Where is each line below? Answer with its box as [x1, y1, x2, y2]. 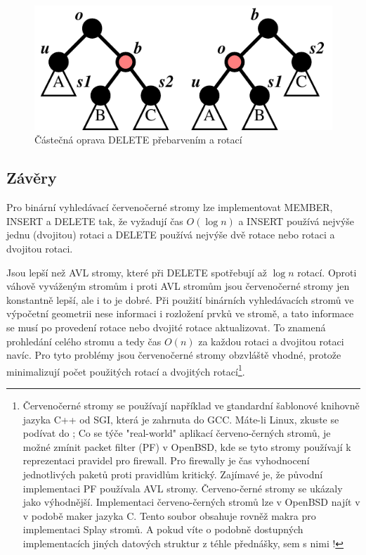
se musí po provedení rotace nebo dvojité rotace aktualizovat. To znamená [6, 320, 326, 334]
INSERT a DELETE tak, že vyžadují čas [6, 213, 183, 228]
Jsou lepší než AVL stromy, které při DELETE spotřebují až [6, 264, 267, 279]
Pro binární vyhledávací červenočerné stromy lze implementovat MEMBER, [6, 200, 333, 215]
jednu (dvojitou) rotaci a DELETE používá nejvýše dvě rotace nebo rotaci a [6, 227, 335, 242]
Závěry [6, 167, 57, 189]
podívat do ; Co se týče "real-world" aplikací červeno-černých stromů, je [22, 426, 331, 440]
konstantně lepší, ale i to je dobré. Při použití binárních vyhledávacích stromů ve [6, 292, 354, 307]
